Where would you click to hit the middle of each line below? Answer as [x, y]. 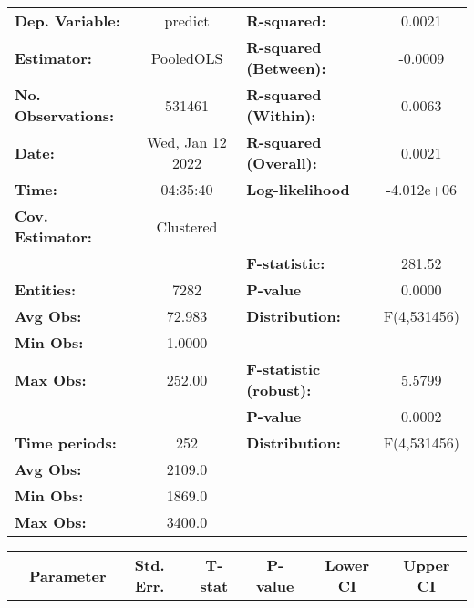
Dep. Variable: [67, 21]
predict [187, 21]
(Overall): [282, 163]
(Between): [286, 68]
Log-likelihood [298, 189]
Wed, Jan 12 [187, 142]
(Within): [281, 115]
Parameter [68, 575]
